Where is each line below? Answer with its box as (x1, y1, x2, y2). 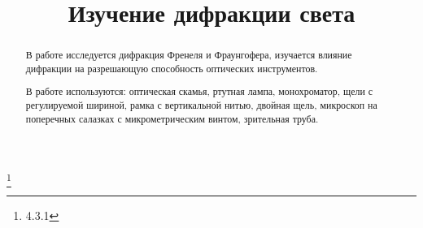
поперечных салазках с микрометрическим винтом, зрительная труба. (25, 111, 319, 125)
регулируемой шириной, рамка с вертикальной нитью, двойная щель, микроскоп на (25, 98, 377, 112)
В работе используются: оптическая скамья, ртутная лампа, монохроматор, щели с (25, 84, 373, 98)
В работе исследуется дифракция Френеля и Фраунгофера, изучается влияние (25, 48, 352, 62)
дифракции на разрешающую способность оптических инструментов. (25, 61, 318, 75)
